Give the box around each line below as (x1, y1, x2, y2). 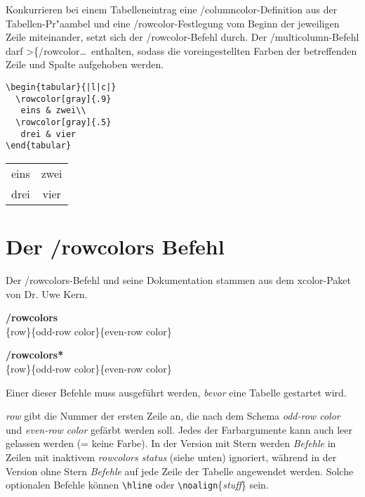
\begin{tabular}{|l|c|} (6, 82, 117, 92)
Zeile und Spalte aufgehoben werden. (6, 57, 164, 72)
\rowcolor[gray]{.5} (15, 117, 112, 127)
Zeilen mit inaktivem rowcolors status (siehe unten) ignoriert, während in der (6, 449, 337, 464)
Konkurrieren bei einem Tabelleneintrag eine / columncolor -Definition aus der (6, 2, 338, 16)
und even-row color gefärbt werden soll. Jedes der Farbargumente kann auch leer (6, 422, 353, 437)
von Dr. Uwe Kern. (6, 286, 88, 301)
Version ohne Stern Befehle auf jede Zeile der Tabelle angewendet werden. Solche (6, 463, 354, 478)
